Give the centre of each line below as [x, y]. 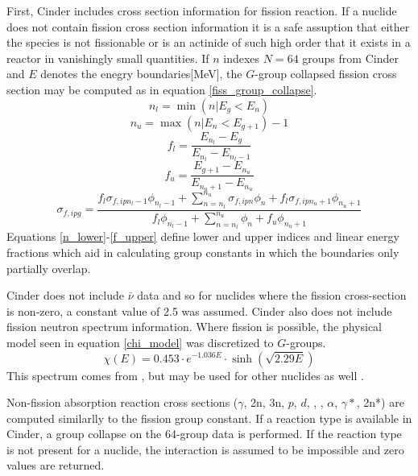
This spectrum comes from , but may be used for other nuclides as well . [185, 375]
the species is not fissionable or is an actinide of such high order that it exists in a [209, 42]
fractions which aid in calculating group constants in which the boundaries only [203, 252]
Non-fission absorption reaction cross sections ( [122, 402]
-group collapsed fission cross [326, 74]
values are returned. [56, 465]
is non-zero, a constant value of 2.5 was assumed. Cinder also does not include [199, 310]
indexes [242, 58]
